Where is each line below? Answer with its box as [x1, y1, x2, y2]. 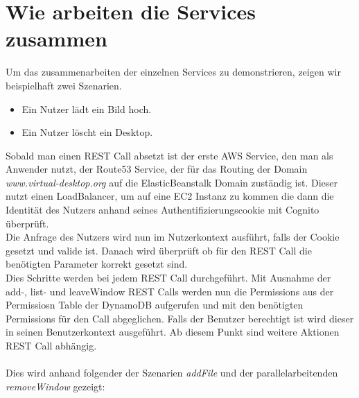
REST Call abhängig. [6, 338, 97, 352]
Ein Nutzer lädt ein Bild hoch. [21, 101, 152, 116]
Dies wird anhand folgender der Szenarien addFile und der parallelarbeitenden [6, 365, 338, 380]
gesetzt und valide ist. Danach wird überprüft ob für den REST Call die [6, 243, 312, 257]
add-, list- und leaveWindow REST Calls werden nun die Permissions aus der [6, 284, 334, 298]
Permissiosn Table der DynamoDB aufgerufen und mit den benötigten [6, 297, 304, 312]
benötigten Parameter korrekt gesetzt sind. [6, 257, 188, 271]
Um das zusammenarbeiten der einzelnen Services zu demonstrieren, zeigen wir [6, 64, 341, 79]
